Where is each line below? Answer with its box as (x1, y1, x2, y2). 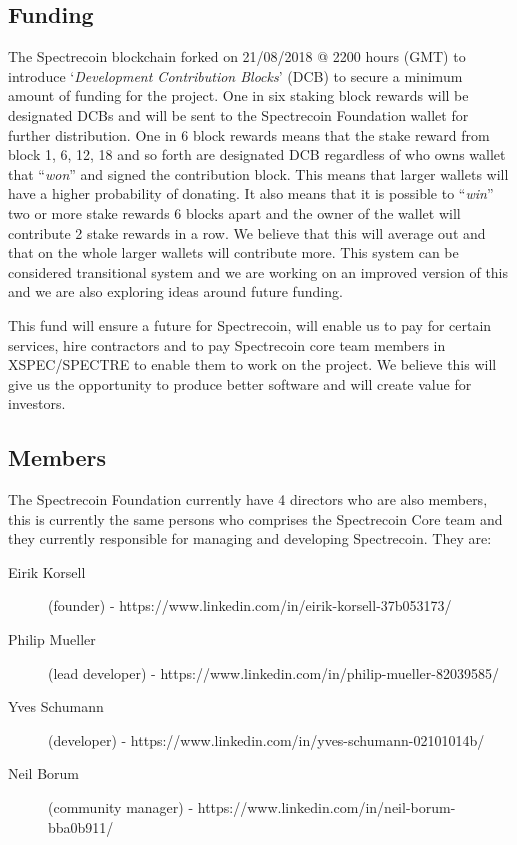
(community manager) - (48, 797, 194, 818)
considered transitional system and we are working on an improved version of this (8, 261, 509, 282)
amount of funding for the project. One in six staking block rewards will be (8, 85, 469, 106)
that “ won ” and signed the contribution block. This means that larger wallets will (8, 163, 509, 184)
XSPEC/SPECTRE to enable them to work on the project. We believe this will (8, 354, 497, 375)
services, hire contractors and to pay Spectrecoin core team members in (8, 334, 446, 355)
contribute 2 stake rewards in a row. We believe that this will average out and (8, 222, 486, 243)
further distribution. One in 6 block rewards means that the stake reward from (8, 124, 490, 145)
